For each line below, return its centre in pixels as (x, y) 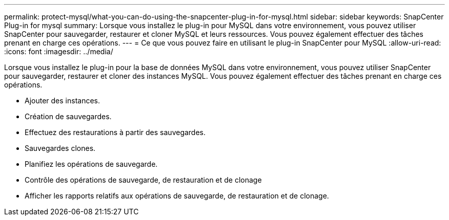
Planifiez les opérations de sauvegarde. (91, 164)
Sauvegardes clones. (60, 148)
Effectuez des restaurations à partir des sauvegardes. (115, 132)
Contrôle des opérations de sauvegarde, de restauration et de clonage (143, 180)
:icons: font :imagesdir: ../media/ (59, 51)
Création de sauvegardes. (68, 116)
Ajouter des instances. (63, 101)
